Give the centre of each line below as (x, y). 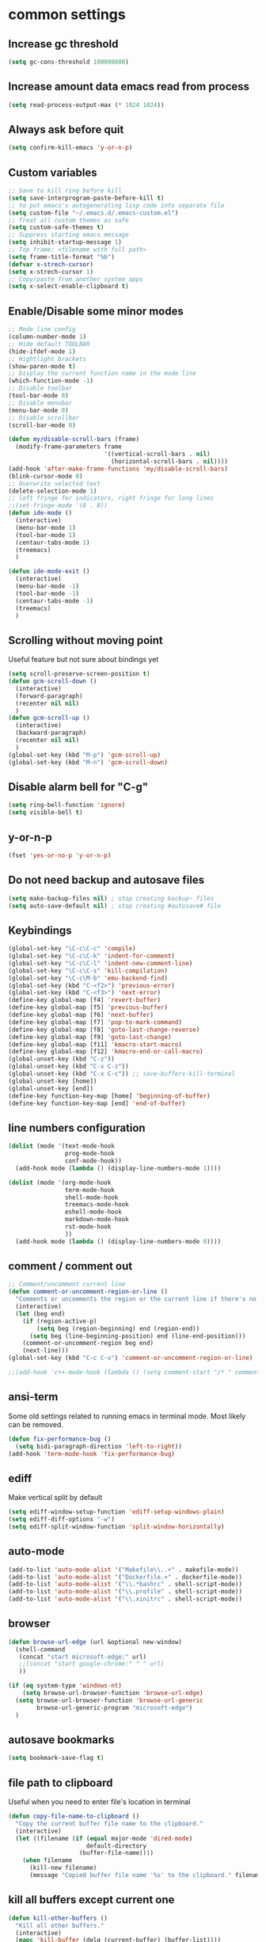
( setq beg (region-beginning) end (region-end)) (118, 1328)
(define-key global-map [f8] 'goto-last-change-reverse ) (104, 1030)
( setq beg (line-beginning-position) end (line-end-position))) (137, 1336)
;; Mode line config (42, 329)
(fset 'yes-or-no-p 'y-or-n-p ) (60, 855)
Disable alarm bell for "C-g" (78, 787)
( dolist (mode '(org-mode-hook (60, 1182)
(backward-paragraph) (51, 733)
